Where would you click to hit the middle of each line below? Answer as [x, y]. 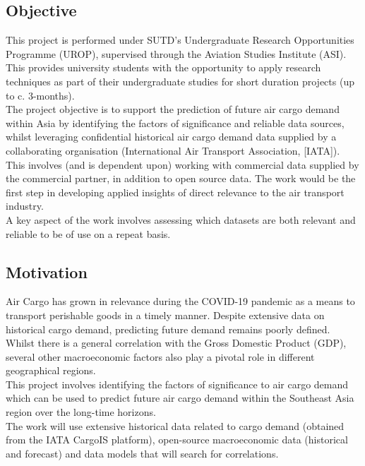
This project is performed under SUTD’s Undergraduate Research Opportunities [180, 40]
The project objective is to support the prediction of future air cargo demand [173, 109]
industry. [25, 206]
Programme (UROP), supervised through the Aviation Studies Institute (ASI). [176, 53]
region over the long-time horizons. [81, 412]
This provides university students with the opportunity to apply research [163, 67]
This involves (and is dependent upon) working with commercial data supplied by [182, 164]
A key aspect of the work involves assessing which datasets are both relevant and [181, 219]
